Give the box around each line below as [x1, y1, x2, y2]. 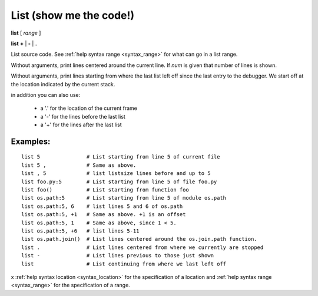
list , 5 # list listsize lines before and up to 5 [21, 170, 211, 177]
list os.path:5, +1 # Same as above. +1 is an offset [21, 211, 186, 218]
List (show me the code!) [11, 9, 135, 22]
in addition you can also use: [11, 91, 81, 98]
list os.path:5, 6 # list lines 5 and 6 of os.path [21, 203, 183, 210]
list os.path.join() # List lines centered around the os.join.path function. [21, 236, 257, 243]
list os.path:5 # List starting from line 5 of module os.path [21, 194, 227, 201]
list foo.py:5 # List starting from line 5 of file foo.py [21, 178, 217, 185]
